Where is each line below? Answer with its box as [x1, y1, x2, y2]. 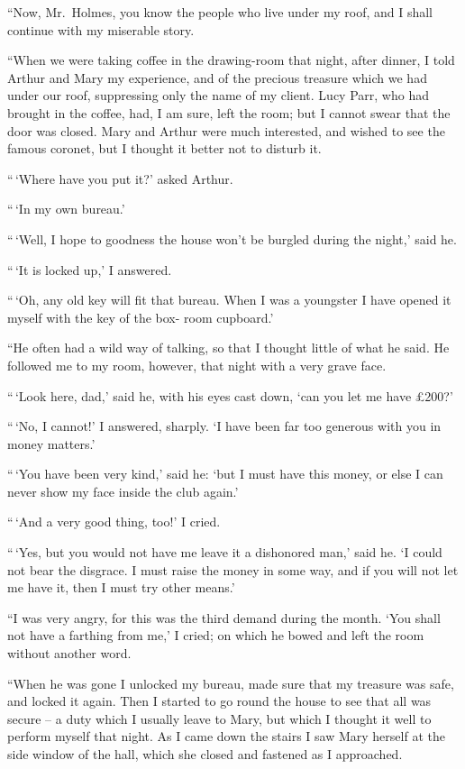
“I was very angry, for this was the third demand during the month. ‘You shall [7, 608, 441, 627]
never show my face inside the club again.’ [7, 481, 239, 500]
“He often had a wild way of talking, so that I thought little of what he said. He [7, 338, 450, 357]
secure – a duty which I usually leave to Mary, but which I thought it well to [7, 709, 432, 728]
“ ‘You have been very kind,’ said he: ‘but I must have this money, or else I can [7, 464, 443, 483]
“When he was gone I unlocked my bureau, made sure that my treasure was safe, [7, 673, 454, 692]
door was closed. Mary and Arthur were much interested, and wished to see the [7, 121, 445, 140]
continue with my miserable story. [7, 20, 195, 39]
